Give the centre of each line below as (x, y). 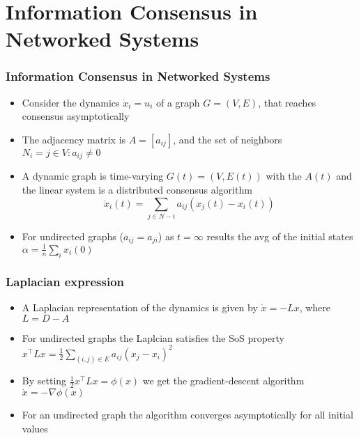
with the (284, 176)
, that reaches (287, 102)
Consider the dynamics (71, 102)
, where (315, 307)
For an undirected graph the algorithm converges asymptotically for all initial (188, 415)
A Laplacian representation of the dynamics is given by (140, 307)
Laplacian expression (65, 281)
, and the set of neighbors (228, 139)
